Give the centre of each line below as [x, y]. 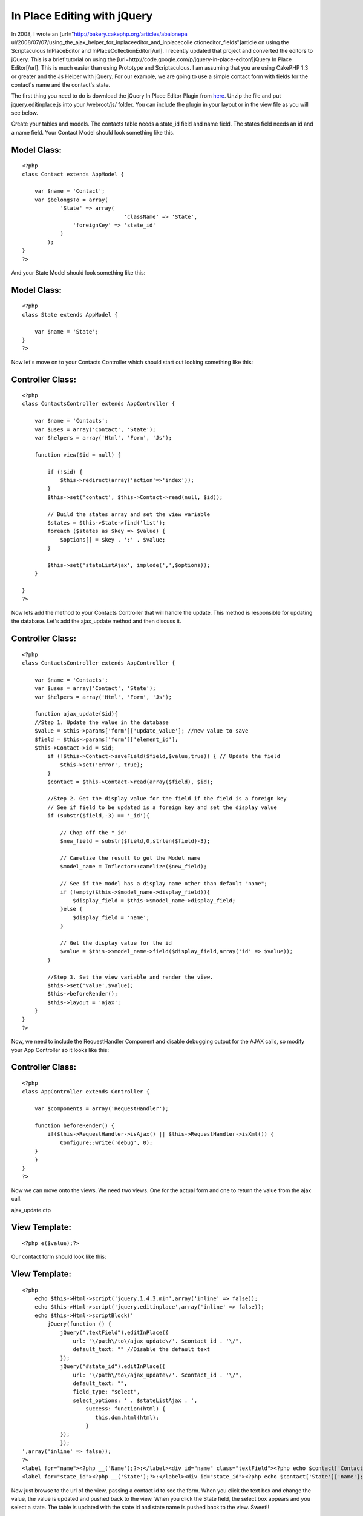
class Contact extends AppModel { [73, 174]
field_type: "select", [106, 1392]
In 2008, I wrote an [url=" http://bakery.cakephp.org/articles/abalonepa [99, 34]
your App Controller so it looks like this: [60, 1050]
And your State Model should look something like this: [78, 272]
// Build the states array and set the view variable [129, 514]
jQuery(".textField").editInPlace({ [114, 1332]
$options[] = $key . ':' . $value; [113, 539]
